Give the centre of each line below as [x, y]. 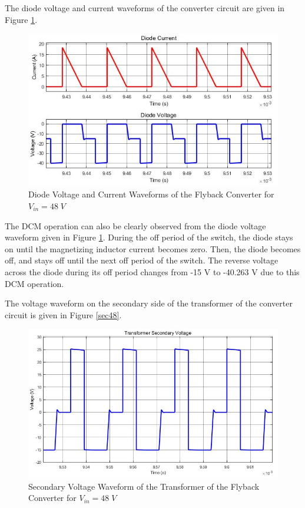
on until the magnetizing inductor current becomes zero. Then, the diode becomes [153, 248]
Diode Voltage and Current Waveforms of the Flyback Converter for [151, 194]
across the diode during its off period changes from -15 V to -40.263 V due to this [152, 271]
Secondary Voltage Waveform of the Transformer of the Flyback [144, 486]
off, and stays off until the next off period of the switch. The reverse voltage [142, 260]
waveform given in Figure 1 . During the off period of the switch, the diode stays [149, 237]
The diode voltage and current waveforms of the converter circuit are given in [145, 8]
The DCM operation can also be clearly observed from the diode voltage [135, 225]
